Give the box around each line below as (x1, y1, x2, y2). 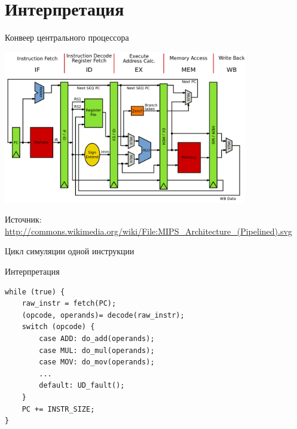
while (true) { (5, 287, 65, 296)
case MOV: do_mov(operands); (39, 358, 155, 367)
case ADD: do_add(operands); (39, 334, 155, 343)
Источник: (5, 213, 42, 226)
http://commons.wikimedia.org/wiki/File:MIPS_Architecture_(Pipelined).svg (5, 224, 292, 237)
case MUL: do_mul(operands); (39, 346, 155, 355)
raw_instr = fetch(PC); (22, 299, 117, 308)
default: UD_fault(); (39, 381, 125, 390)
